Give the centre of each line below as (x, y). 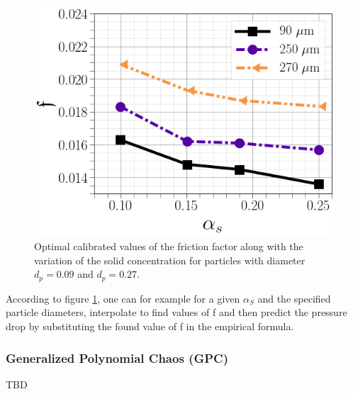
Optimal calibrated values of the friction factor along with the (169, 246)
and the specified (294, 298)
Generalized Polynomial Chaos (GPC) (117, 358)
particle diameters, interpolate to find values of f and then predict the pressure (176, 312)
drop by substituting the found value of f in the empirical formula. (150, 326)
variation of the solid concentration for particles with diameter (170, 260)
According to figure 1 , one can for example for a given (123, 298)
